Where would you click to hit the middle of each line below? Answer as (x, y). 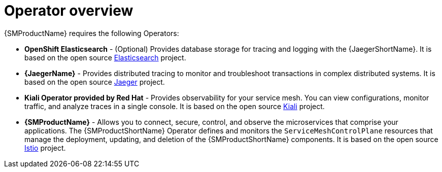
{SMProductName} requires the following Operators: (92, 33)
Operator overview (69, 11)
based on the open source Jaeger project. (95, 82)
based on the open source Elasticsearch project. (105, 57)
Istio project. (45, 148)
